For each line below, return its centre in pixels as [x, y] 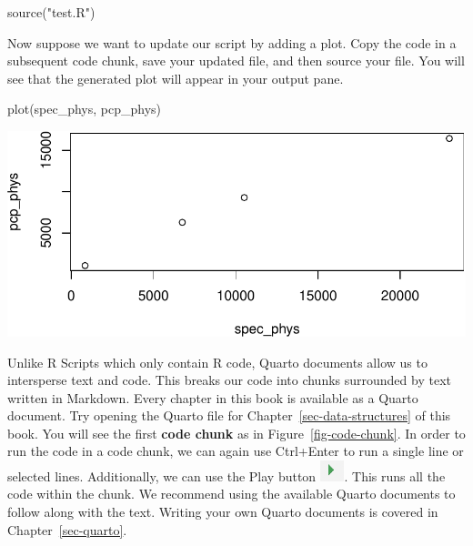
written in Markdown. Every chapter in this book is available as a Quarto [213, 397]
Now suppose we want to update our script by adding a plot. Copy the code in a [232, 42]
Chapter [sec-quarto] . [67, 529]
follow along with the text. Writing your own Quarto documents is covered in [223, 511]
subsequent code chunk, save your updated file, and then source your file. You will [236, 61]
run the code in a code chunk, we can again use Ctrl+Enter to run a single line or [236, 451]
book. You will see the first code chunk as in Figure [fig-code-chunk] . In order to [236, 433]
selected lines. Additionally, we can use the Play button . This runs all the [226, 475]
